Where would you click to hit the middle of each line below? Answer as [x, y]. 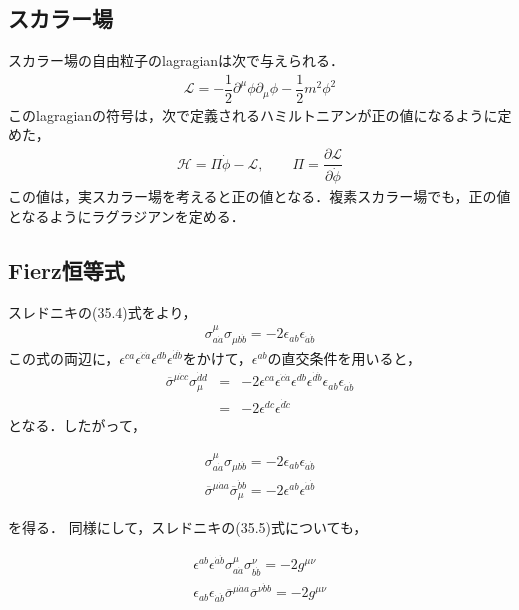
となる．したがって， [77, 425]
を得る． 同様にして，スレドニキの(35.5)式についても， [188, 527]
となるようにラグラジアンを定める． [126, 215]
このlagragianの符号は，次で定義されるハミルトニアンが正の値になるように [253, 114]
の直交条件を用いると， [344, 357]
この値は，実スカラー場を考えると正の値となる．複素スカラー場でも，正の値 [259, 196]
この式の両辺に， [64, 357]
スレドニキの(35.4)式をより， [102, 311]
